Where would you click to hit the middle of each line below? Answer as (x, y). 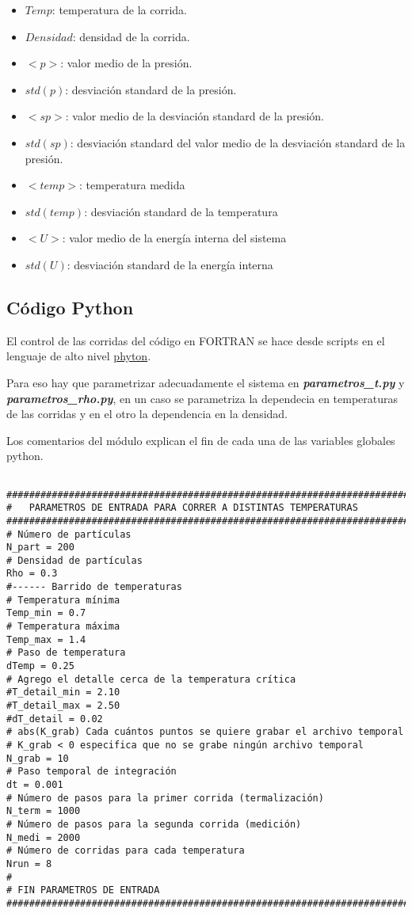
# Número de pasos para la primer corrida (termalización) (165, 798)
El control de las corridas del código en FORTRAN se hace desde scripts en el (196, 340)
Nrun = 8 (29, 864)
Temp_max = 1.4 (46, 639)
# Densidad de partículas (74, 560)
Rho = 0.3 (32, 574)
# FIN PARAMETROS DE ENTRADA (83, 890)
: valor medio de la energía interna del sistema (174, 238)
